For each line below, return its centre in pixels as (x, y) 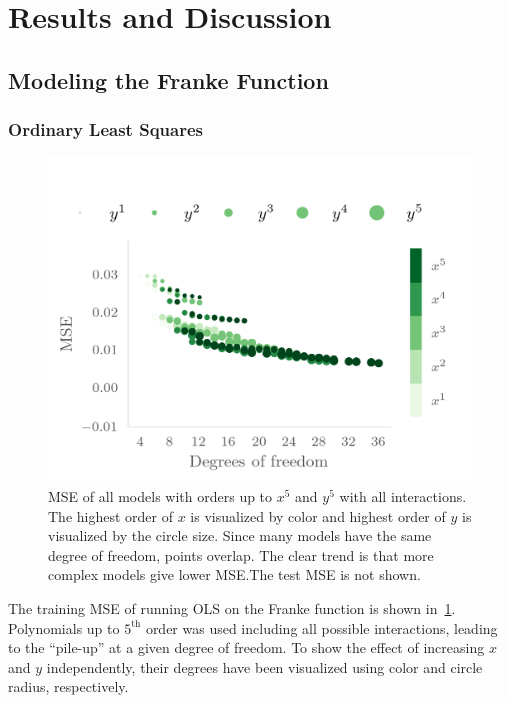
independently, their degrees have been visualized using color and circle (264, 666)
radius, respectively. (68, 686)
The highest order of (110, 515)
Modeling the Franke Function (168, 79)
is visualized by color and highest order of (318, 515)
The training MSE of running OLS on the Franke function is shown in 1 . (232, 607)
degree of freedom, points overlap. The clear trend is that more (241, 554)
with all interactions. (403, 496)
